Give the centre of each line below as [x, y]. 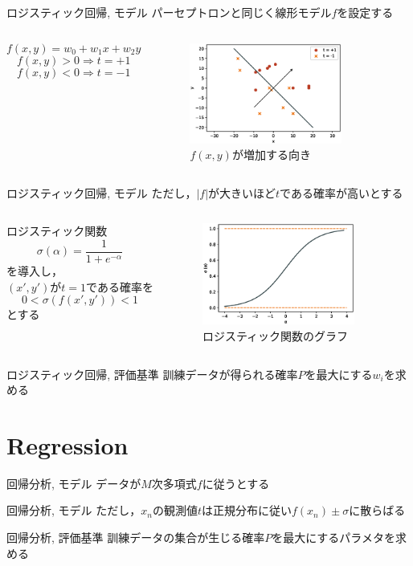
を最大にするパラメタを [333, 537]
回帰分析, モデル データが [74, 483]
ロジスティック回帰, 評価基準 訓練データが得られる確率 [152, 374]
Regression [67, 444]
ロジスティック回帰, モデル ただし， [102, 192]
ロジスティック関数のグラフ [275, 335]
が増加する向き [271, 155]
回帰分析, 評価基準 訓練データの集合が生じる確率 [136, 537]
